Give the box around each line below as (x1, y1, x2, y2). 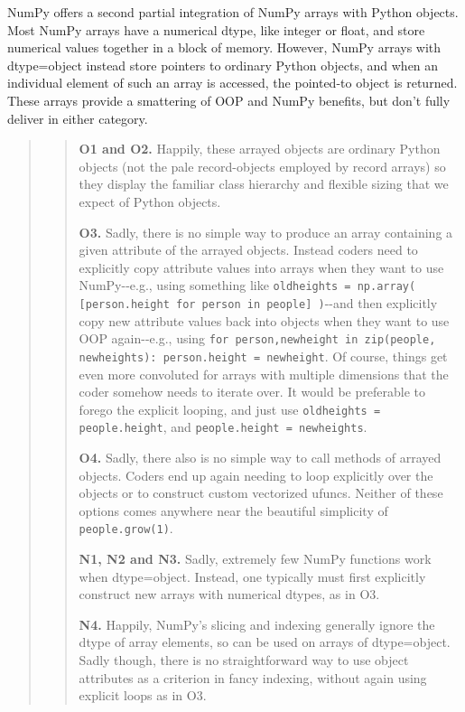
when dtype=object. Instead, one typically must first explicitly (79, 567, 426, 586)
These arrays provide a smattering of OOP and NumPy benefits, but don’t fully (7, 90, 451, 109)
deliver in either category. (7, 108, 148, 127)
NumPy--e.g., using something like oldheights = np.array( (79, 276, 416, 295)
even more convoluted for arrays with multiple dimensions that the (79, 364, 449, 383)
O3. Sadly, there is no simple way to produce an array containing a (79, 222, 453, 241)
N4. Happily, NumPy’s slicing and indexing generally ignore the (79, 614, 435, 633)
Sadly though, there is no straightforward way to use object (79, 651, 409, 670)
